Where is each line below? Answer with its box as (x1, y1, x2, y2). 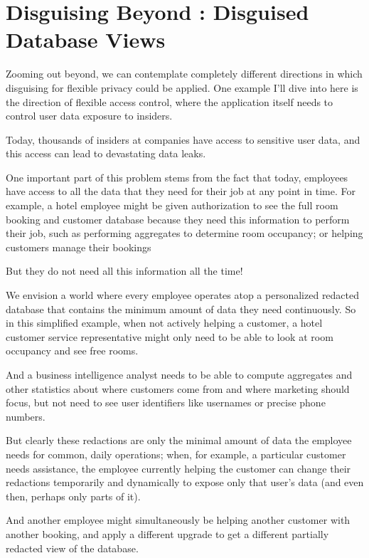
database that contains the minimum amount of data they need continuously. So (6, 301, 356, 316)
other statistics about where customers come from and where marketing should (6, 381, 350, 396)
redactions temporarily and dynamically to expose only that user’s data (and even (6, 475, 364, 490)
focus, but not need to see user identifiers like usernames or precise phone (6, 395, 326, 410)
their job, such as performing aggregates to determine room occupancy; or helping (6, 226, 363, 241)
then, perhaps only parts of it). (6, 488, 141, 503)
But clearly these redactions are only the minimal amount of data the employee (6, 433, 352, 448)
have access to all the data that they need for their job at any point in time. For (6, 184, 356, 199)
